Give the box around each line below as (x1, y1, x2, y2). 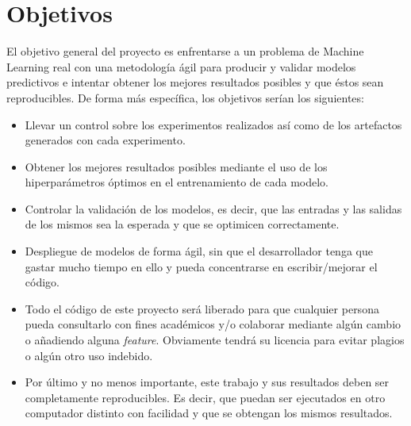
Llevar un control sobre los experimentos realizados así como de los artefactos (25, 116, 402, 132)
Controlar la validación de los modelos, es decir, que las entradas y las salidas (25, 200, 402, 217)
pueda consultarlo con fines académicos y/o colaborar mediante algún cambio (25, 316, 401, 332)
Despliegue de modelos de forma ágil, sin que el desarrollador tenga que (25, 243, 373, 259)
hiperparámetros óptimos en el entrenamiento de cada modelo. (25, 174, 328, 190)
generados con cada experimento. (25, 132, 186, 148)
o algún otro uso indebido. (25, 347, 153, 363)
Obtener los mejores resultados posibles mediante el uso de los (25, 158, 328, 175)
